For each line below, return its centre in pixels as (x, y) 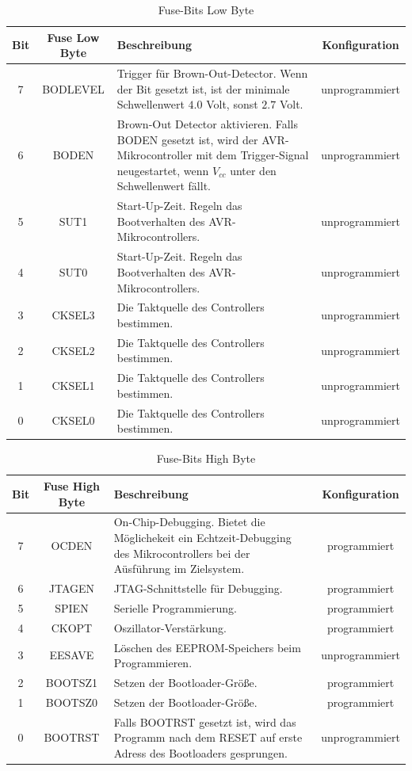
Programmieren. (153, 663)
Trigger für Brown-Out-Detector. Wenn (212, 73)
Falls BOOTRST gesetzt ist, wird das (205, 721)
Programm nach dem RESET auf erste (208, 737)
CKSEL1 (73, 385)
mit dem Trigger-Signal (252, 155)
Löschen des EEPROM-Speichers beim (207, 647)
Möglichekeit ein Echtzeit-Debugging (202, 537)
